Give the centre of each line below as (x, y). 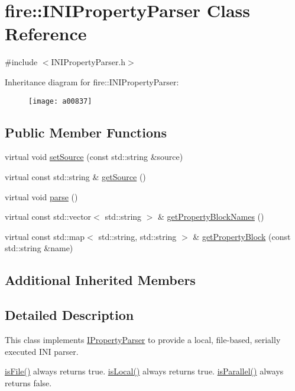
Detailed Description (69, 315)
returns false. (28, 382)
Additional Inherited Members (100, 280)
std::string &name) (39, 248)
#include (21, 62)
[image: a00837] (60, 101)
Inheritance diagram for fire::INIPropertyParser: (92, 81)
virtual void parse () (41, 196)
